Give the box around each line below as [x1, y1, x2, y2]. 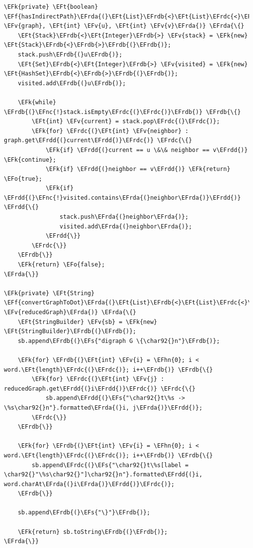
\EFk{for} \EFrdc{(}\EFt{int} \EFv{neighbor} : [32, 127, 189, 134]
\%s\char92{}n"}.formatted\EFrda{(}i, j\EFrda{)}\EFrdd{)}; [4, 404, 203, 411]
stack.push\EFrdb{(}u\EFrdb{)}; [18, 51, 123, 58]
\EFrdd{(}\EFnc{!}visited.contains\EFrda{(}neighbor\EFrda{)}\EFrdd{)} [4, 194, 241, 201]
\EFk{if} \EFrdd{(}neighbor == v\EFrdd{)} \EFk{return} [45, 166, 231, 173]
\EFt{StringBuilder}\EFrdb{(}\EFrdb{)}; [4, 328, 137, 335]
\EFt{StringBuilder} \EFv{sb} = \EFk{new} [18, 318, 157, 325]
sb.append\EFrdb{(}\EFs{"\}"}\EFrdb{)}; [18, 509, 150, 516]
